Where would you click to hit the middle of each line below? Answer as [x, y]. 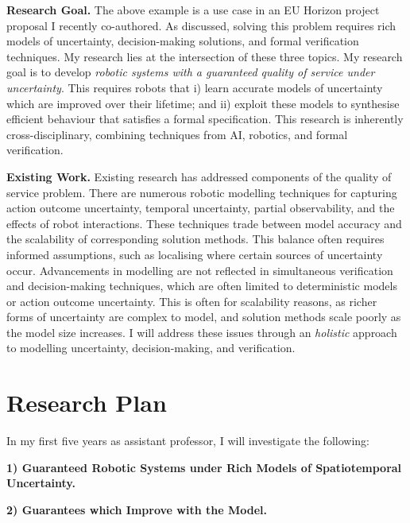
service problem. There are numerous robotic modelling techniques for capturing [202, 192]
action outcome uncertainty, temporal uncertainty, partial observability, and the [201, 208]
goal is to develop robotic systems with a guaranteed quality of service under [191, 72]
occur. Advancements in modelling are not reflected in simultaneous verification [200, 270]
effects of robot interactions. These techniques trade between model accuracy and [204, 223]
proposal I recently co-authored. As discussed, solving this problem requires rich [201, 25]
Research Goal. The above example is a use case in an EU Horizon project [193, 10]
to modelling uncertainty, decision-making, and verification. [151, 348]
